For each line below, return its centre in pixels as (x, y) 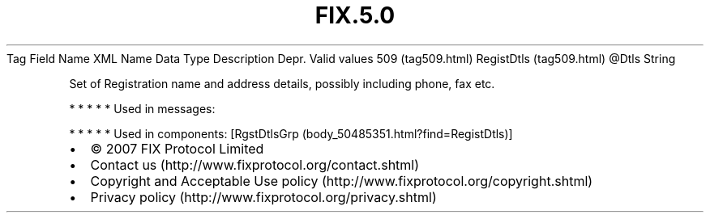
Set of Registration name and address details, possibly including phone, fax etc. (282, 83)
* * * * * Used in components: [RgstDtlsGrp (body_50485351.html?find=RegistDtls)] (291, 133)
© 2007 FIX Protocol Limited (177, 148)
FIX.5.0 (355, 15)
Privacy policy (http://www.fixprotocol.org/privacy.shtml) (263, 197)
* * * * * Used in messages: (142, 108)
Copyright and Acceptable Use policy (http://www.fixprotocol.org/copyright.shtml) (342, 181)
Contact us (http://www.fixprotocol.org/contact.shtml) (255, 164)
